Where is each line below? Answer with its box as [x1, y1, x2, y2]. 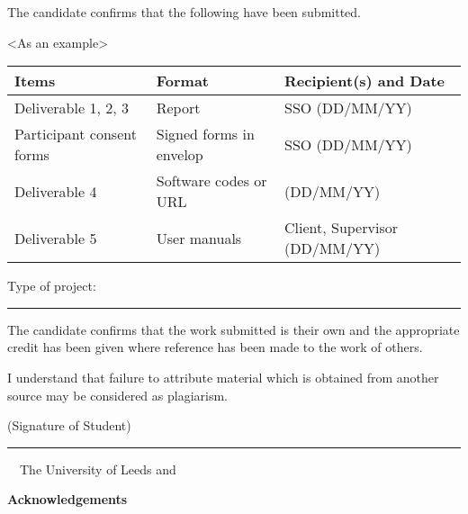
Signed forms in [156, 123, 255, 145]
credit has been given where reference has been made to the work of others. [7, 338, 423, 356]
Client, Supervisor [283, 217, 398, 239]
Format [156, 70, 209, 92]
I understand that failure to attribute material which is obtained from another [7, 367, 439, 386]
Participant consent [14, 123, 137, 145]
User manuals [156, 227, 242, 248]
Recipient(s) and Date [283, 70, 445, 92]
